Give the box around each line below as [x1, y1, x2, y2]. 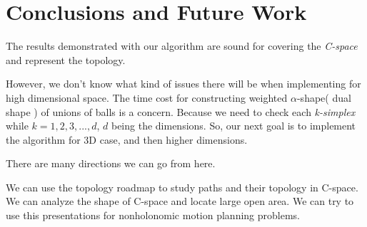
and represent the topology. [6, 52, 126, 67]
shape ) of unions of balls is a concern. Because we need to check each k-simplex [6, 104, 356, 119]
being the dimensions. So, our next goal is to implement [111, 118, 356, 133]
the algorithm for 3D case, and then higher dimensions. [6, 132, 248, 147]
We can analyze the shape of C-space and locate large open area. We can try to [6, 194, 354, 208]
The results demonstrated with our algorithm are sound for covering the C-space [6, 38, 358, 53]
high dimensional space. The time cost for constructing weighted [6, 90, 288, 105]
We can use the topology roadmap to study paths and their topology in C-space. [6, 179, 358, 194]
